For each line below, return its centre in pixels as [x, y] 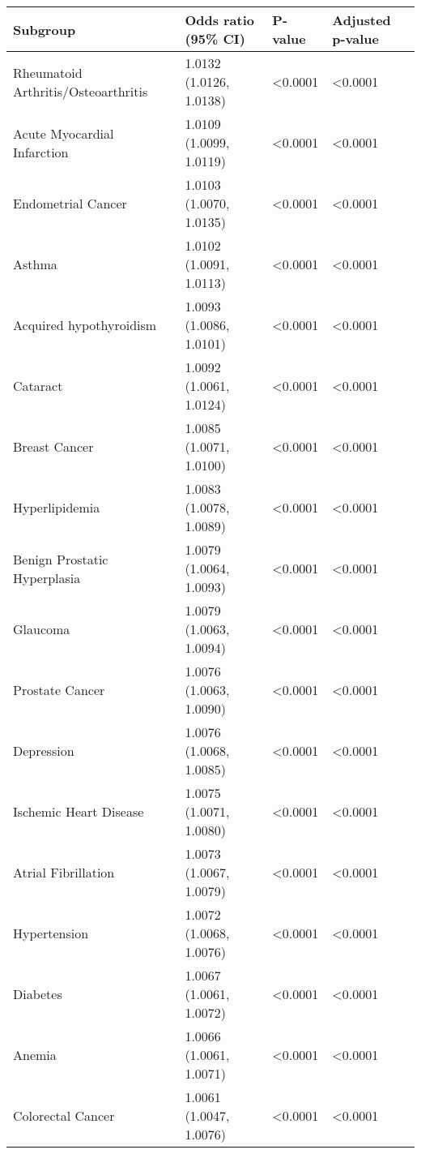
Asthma [35, 264]
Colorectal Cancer [64, 1115]
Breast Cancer [53, 446]
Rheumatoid [48, 72]
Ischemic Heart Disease [79, 811]
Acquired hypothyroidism [85, 325]
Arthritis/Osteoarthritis [81, 91]
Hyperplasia [47, 577]
